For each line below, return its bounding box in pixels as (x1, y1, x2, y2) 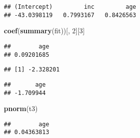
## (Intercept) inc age (4, 3, 137, 10)
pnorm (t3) (4, 103, 38, 114)
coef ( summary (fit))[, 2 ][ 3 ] (4, 25, 85, 36)
